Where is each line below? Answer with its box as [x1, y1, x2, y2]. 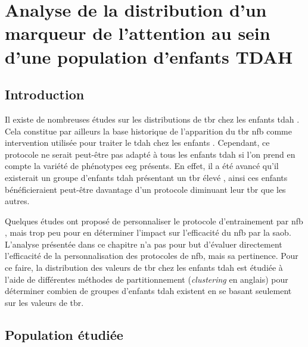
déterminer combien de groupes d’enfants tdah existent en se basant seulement [5, 285, 292, 297]
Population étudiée [5, 325, 123, 343]
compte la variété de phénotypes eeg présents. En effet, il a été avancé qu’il [5, 160, 279, 172]
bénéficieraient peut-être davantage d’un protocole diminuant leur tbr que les [5, 183, 286, 195]
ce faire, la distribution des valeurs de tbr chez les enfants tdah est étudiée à [5, 261, 283, 274]
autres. [5, 195, 30, 207]
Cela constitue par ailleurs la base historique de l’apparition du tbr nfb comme [5, 124, 292, 137]
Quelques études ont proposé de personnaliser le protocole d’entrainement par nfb [5, 214, 303, 227]
